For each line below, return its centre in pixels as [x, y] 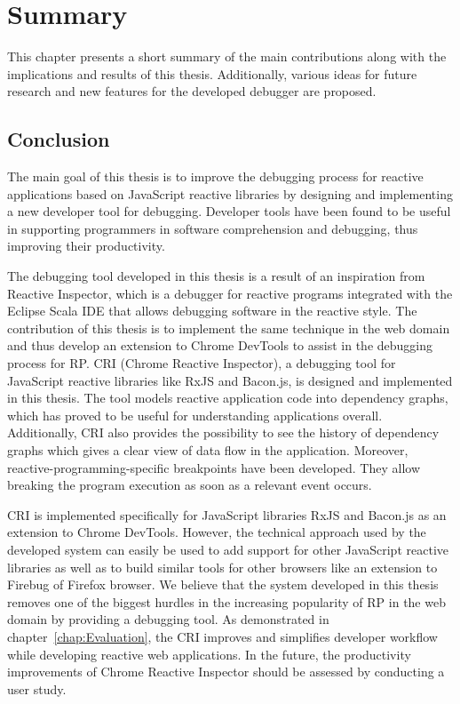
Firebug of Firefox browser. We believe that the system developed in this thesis [223, 584]
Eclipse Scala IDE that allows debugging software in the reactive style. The [212, 311]
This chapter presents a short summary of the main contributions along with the [227, 56]
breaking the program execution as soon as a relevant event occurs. [190, 485]
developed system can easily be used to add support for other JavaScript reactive [228, 549]
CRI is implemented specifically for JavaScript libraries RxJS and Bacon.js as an [227, 514]
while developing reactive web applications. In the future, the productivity [209, 654]
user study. [37, 688]
